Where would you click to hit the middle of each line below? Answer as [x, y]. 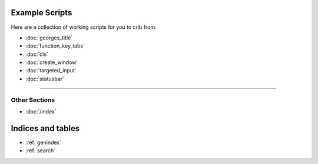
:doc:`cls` [37, 54]
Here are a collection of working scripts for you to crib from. [84, 27]
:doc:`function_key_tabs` [55, 46]
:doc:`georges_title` [49, 38]
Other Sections [33, 100]
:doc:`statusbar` [45, 79]
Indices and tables [45, 128]
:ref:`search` [41, 150]
